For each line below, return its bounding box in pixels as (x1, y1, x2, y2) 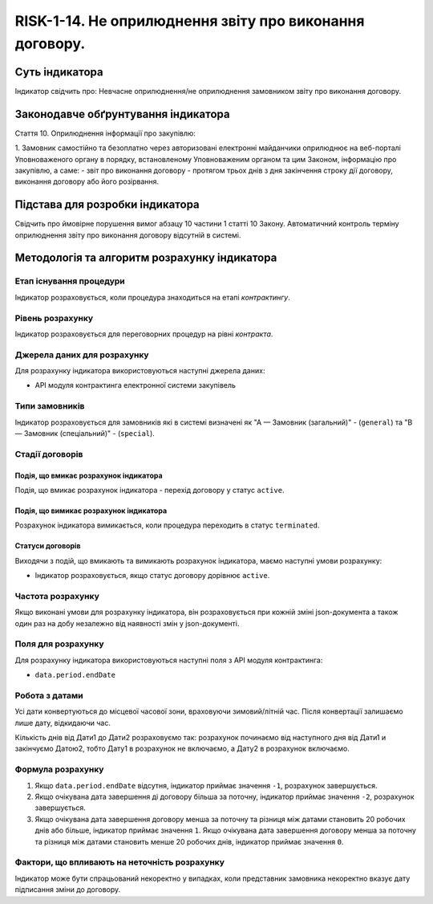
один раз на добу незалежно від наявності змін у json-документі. (14, 618, 240, 628)
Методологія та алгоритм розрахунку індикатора (14, 251, 277, 265)
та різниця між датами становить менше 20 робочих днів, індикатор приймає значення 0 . (34, 837, 344, 846)
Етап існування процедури (14, 275, 126, 287)
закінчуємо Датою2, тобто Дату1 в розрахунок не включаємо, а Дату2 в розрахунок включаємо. (14, 743, 350, 754)
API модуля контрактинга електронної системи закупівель (34, 381, 237, 390)
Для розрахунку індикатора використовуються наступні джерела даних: (14, 366, 265, 376)
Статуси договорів (14, 541, 81, 551)
